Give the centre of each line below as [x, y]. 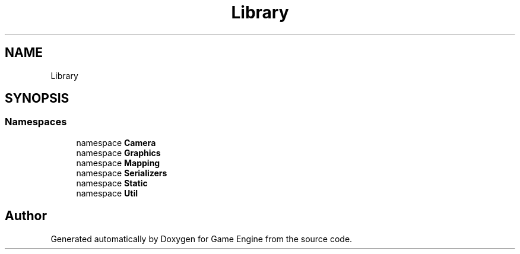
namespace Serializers [122, 173]
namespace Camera [116, 142]
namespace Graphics [118, 153]
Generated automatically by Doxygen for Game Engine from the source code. [202, 239]
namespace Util [107, 193]
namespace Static [112, 183]
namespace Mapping [118, 163]
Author [26, 216]
